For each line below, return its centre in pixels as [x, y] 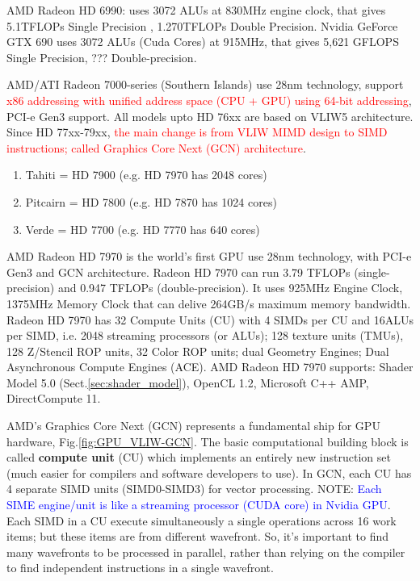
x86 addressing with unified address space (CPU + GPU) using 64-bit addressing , [209, 100]
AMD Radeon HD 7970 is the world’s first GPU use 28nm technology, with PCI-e [209, 256]
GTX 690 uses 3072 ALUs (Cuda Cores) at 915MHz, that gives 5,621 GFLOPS [203, 42]
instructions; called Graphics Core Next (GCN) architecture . [156, 147]
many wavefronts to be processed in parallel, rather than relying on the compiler [206, 552]
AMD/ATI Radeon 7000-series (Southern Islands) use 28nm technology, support [205, 84]
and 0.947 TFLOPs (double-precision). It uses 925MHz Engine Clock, [230, 288]
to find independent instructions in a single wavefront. [140, 568]
